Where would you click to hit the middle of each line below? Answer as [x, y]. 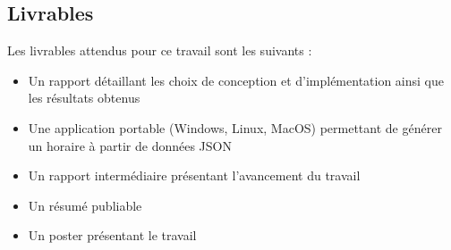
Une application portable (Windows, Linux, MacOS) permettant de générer [235, 127]
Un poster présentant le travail [112, 235]
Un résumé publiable [85, 205]
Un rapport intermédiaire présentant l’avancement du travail [194, 175]
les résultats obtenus [84, 98]
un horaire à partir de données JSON [130, 145]
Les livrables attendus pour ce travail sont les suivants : [160, 50]
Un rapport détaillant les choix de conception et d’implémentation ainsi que [236, 80]
